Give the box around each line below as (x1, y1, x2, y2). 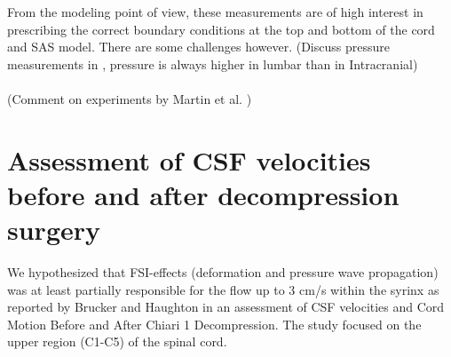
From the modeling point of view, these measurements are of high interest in (7, 3, 423, 20)
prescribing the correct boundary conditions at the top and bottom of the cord (7, 20, 435, 38)
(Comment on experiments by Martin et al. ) (7, 89, 252, 107)
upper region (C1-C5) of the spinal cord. (7, 332, 227, 351)
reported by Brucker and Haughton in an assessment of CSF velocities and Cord (7, 297, 445, 316)
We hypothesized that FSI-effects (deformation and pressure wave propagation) (7, 263, 439, 282)
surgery (7, 211, 101, 248)
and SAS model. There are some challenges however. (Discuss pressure (7, 37, 390, 56)
